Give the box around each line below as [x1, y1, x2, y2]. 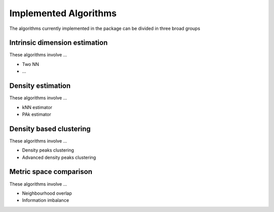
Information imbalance [22, 197, 70, 203]
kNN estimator [22, 104, 53, 110]
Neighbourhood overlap [22, 190, 72, 196]
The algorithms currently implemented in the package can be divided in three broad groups [9, 25, 200, 31]
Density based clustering [9, 124, 91, 133]
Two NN [22, 61, 39, 67]
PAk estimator [22, 111, 51, 117]
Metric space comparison [9, 167, 92, 176]
